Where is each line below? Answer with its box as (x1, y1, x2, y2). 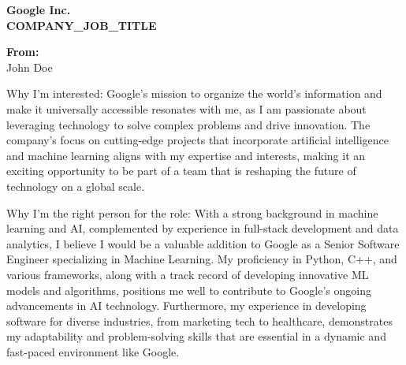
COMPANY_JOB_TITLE (6, 17, 157, 33)
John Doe (6, 58, 53, 75)
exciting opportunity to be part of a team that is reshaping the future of (6, 162, 356, 179)
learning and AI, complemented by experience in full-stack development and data (6, 220, 399, 237)
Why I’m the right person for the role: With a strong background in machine (6, 204, 378, 221)
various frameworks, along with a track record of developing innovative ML (6, 266, 369, 282)
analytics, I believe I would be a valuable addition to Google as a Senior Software (6, 235, 400, 251)
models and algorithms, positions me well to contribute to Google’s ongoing (6, 281, 371, 298)
